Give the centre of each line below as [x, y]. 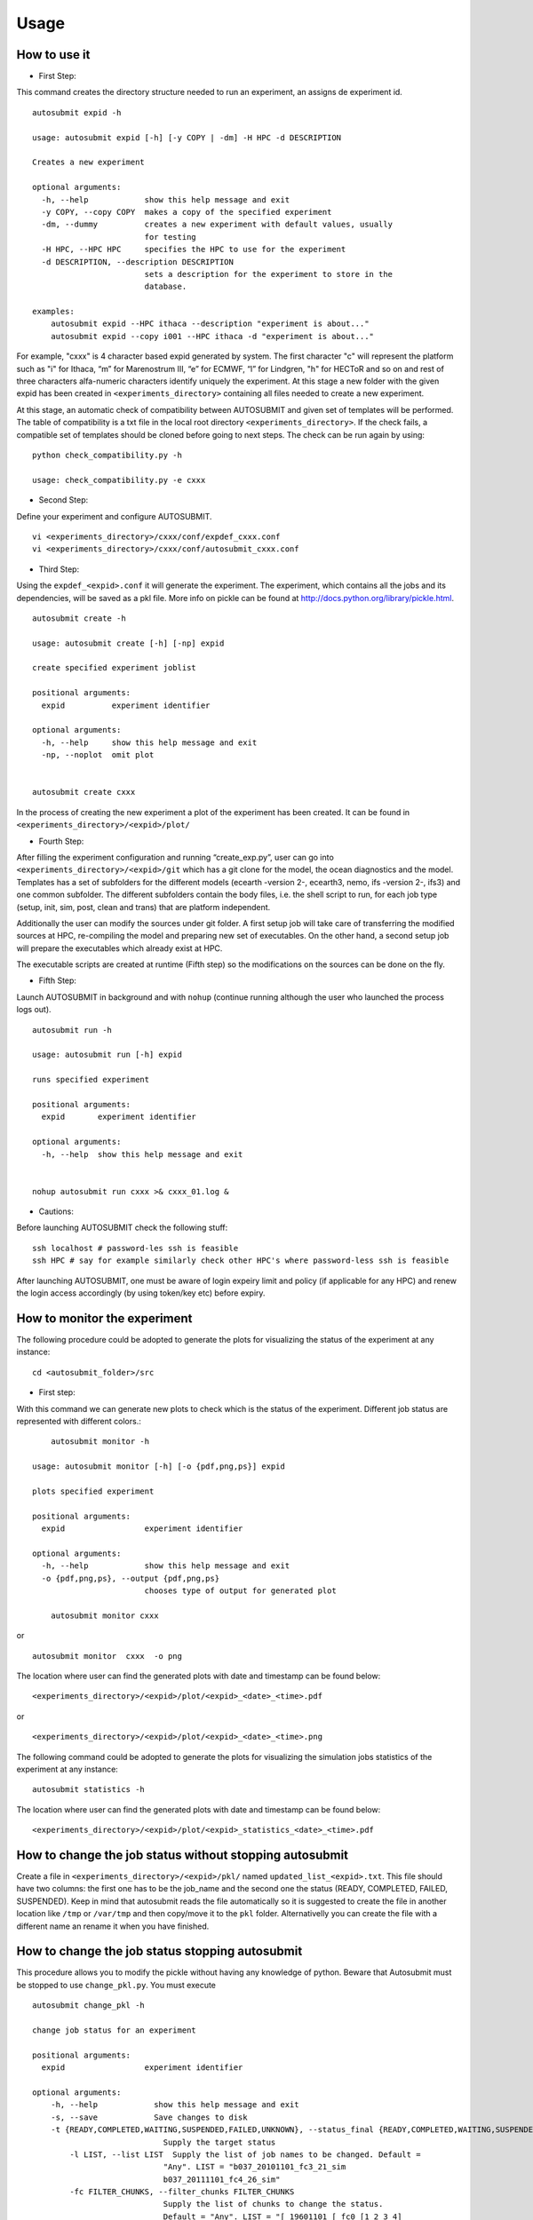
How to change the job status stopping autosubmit [159, 1951]
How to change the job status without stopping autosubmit [183, 1855]
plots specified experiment [93, 1491]
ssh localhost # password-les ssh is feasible [135, 1248]
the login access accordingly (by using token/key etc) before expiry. [141, 1293]
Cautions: [56, 1211]
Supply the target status [219, 2142]
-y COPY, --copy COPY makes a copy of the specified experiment [187, 212]
